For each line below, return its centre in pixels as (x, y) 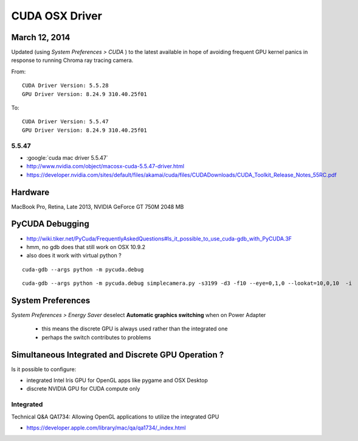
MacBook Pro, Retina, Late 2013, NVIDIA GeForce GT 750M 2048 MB (98, 207)
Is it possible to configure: (44, 369)
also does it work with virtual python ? (74, 256)
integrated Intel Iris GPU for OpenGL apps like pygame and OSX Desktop (117, 380)
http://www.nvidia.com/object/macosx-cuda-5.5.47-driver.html (105, 166)
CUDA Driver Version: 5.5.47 (65, 122)
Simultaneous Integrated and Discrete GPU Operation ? (118, 354)
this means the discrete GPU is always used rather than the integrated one (135, 329)
